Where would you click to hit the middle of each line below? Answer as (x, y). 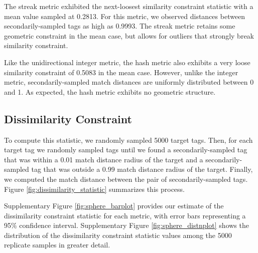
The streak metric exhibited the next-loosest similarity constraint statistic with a (129, 6)
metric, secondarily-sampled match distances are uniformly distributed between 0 (129, 82)
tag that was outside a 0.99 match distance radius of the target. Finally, (142, 169)
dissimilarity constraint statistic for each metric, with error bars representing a (125, 215)
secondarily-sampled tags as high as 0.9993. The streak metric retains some (120, 26)
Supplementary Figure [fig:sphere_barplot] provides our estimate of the (114, 206)
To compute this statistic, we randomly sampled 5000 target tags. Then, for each (128, 140)
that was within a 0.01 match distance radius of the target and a (104, 159)
